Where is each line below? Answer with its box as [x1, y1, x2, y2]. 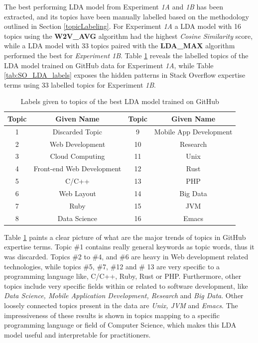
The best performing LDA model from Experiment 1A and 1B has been [4, 1, 223, 11]
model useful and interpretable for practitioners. [4, 329, 151, 340]
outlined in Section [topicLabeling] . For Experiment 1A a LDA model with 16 [4, 21, 242, 31]
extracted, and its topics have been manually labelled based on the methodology [4, 11, 249, 21]
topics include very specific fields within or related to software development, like [4, 280, 248, 291]
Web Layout [59, 188, 96, 198]
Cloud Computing [50, 151, 105, 161]
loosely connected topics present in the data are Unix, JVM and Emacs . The [4, 300, 238, 310]
